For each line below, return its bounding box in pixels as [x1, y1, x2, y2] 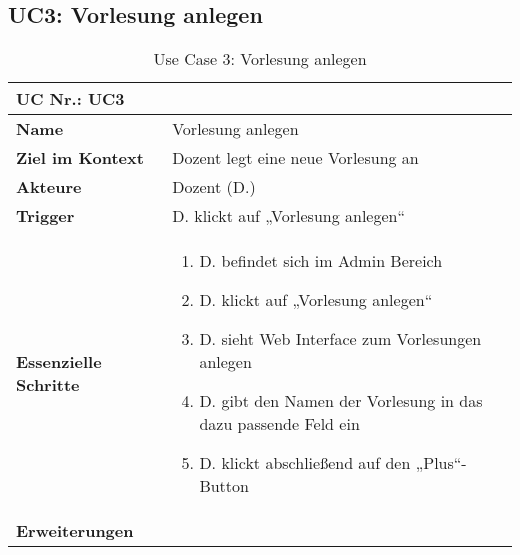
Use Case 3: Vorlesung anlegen [153, 47, 367, 71]
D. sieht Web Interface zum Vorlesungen [199, 327, 482, 351]
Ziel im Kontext [16, 146, 144, 170]
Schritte [16, 373, 80, 397]
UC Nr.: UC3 [16, 87, 125, 111]
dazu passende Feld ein [199, 412, 360, 436]
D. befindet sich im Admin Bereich [199, 249, 443, 273]
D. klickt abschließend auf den [199, 451, 411, 475]
